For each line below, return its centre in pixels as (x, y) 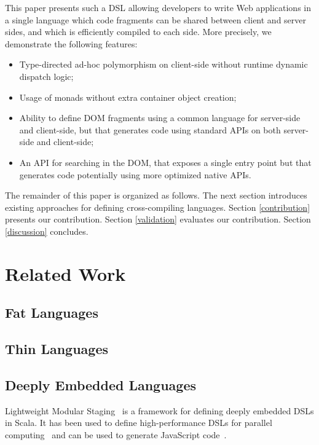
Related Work (65, 273)
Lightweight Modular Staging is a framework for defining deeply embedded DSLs (159, 410)
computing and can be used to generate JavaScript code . (116, 434)
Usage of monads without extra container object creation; (128, 97)
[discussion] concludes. (47, 231)
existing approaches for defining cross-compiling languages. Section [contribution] (158, 207)
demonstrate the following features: (71, 43)
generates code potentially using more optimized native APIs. (135, 174)
